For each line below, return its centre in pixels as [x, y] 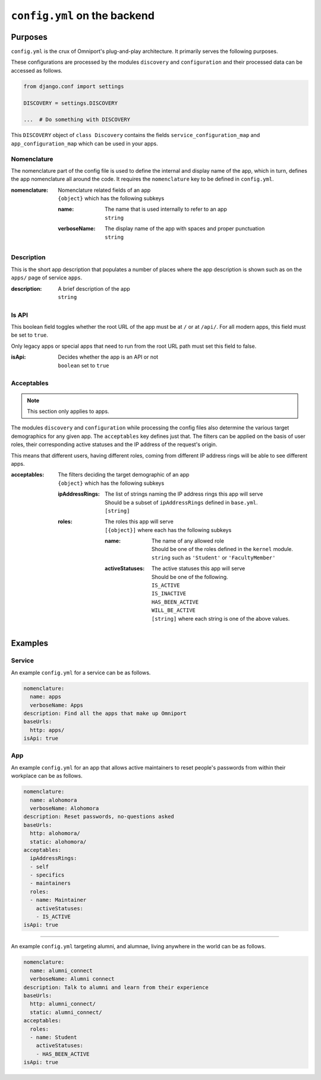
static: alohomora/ [58, 842]
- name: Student [53, 1037]
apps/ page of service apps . [47, 278]
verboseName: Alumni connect [73, 979]
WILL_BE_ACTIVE [174, 610]
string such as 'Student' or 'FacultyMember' [214, 558]
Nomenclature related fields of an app [104, 190]
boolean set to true [84, 365]
